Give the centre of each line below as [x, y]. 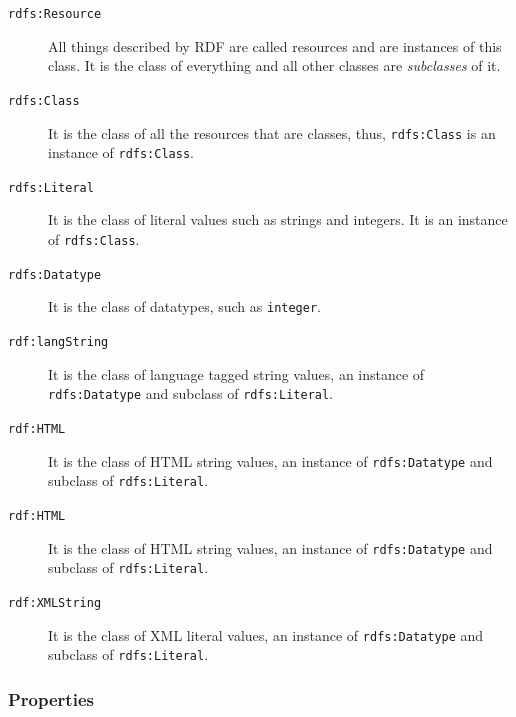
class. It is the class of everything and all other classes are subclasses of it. [274, 65]
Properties [51, 698]
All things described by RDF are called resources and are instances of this [275, 45]
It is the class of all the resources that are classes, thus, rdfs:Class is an [272, 132]
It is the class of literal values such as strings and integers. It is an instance [278, 219]
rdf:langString [58, 342]
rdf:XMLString [55, 602]
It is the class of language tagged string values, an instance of [236, 373]
